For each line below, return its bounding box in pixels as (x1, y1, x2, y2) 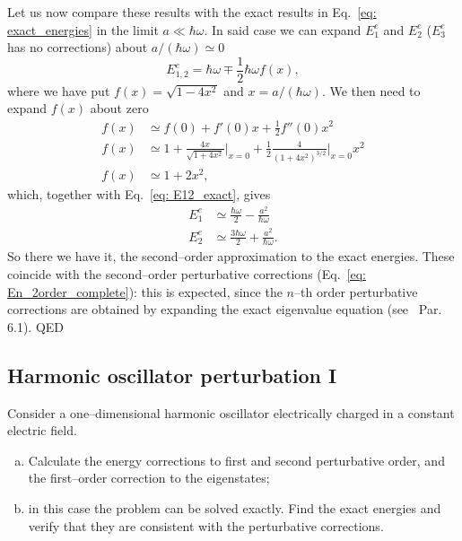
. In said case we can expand (204, 20, 362, 39)
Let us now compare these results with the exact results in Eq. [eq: (7, 3, 377, 21)
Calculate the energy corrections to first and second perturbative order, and (28, 450, 445, 469)
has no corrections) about (7, 38, 148, 57)
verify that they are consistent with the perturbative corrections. (28, 516, 384, 535)
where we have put (7, 81, 110, 100)
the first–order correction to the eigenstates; (28, 468, 270, 487)
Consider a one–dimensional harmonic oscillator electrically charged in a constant (7, 403, 455, 422)
